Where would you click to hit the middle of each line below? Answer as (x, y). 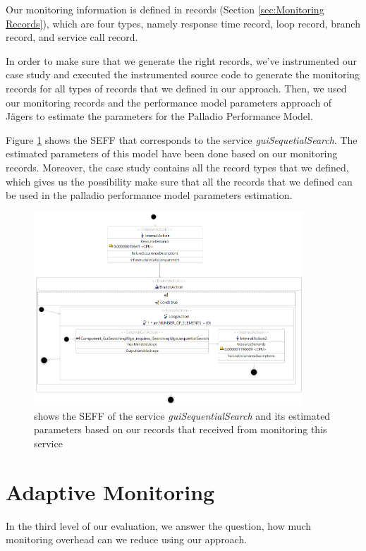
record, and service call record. (72, 37)
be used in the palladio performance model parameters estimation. (149, 195)
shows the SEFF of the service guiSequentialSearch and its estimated (182, 415)
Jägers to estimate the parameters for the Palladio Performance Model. (159, 116)
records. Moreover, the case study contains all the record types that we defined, (177, 167)
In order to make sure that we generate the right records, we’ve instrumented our (181, 60)
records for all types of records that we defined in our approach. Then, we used (176, 88)
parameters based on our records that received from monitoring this (181, 429)
